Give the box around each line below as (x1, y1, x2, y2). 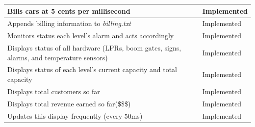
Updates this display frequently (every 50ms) (7, 110, 143, 121)
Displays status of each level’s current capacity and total (7, 64, 177, 75)
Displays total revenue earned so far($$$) (7, 98, 131, 108)
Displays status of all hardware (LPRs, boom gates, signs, (7, 43, 181, 53)
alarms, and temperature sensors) (7, 52, 108, 62)
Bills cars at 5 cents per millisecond (7, 5, 130, 16)
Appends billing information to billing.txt (7, 18, 131, 28)
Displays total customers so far (7, 86, 100, 96)
